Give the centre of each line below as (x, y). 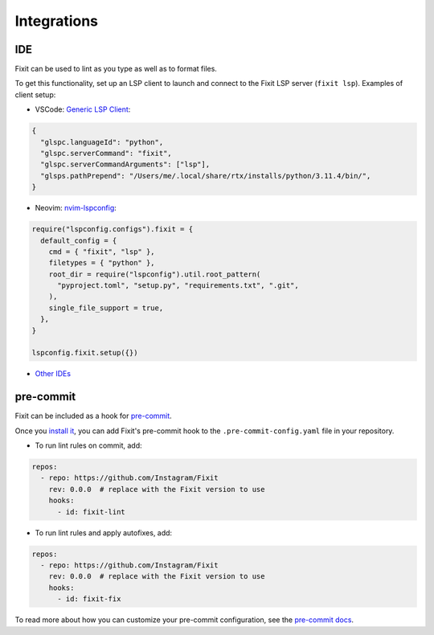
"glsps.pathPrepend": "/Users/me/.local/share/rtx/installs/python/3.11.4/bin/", (206, 176)
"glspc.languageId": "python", (102, 142)
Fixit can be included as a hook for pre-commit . (93, 416)
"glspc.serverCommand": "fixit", (106, 153)
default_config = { (79, 240)
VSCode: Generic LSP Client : (83, 109)
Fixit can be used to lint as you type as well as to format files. (116, 69)
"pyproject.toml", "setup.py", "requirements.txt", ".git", (178, 286)
